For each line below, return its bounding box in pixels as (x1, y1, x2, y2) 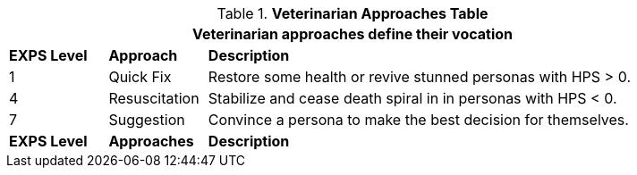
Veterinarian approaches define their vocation (191, 25, 514, 43)
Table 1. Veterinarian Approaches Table (217, 4, 488, 22)
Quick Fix (108, 68, 172, 86)
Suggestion (108, 111, 185, 129)
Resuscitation (108, 89, 200, 107)
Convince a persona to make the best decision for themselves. (208, 111, 629, 129)
